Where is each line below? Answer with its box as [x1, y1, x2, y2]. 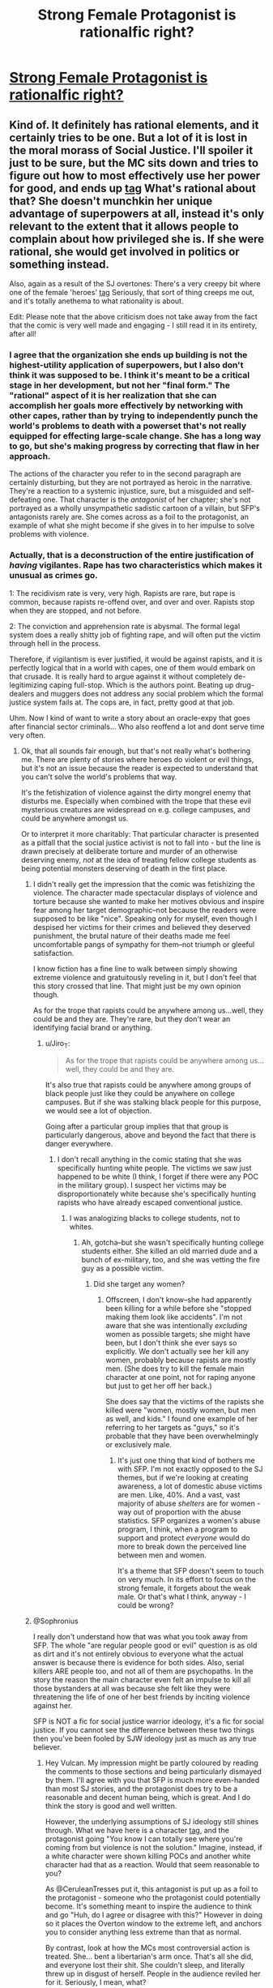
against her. [32, 1701, 73, 1711]
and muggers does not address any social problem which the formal [36, 688, 264, 698]
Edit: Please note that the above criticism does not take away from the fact [9, 312, 258, 321]
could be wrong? [117, 1600, 174, 1610]
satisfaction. [32, 948, 75, 958]
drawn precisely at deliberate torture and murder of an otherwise [20, 846, 238, 856]
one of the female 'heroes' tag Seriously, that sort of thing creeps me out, [9, 288, 254, 297]
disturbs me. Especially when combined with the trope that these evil [20, 796, 252, 806]
